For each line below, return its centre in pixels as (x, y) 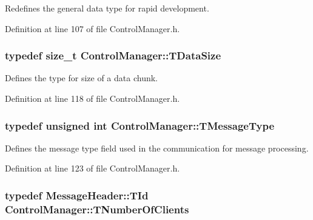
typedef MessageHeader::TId (77, 195)
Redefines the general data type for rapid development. (107, 8)
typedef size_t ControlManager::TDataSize (113, 55)
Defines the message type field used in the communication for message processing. (157, 148)
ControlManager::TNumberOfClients (97, 209)
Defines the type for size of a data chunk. (81, 78)
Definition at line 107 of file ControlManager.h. (93, 28)
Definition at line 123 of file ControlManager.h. (93, 168)
